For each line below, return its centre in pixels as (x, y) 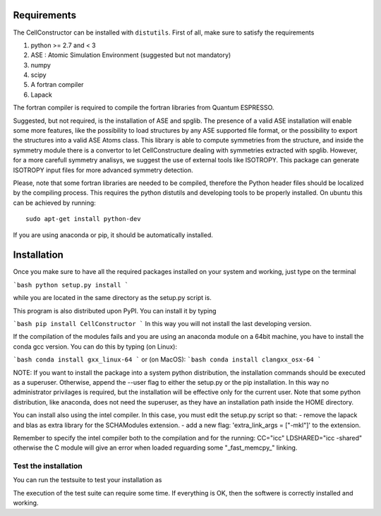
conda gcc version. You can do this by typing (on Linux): (95, 347)
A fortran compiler (57, 85)
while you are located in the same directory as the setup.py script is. (112, 298)
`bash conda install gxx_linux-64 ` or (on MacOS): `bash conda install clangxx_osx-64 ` (167, 359)
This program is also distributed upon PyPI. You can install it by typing (115, 311)
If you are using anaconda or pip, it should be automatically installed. (113, 235)
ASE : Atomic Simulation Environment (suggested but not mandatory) (131, 55)
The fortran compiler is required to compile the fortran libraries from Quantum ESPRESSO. (144, 108)
